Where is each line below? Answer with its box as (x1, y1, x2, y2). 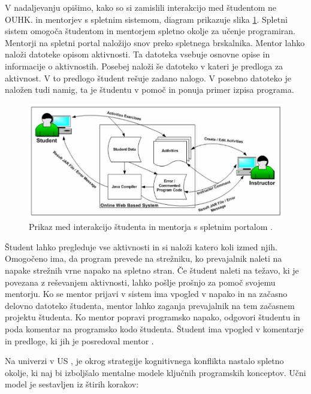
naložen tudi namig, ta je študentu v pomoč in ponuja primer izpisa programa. (5, 83, 294, 96)
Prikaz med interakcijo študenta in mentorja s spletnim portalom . (29, 220, 273, 233)
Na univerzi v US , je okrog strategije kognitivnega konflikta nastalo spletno (5, 354, 284, 367)
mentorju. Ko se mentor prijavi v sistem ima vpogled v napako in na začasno (5, 287, 288, 300)
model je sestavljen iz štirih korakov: (5, 378, 139, 390)
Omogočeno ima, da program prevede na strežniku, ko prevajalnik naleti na (5, 252, 282, 265)
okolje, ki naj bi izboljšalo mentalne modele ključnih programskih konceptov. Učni (5, 366, 306, 378)
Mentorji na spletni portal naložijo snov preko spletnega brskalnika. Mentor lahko (5, 36, 305, 49)
